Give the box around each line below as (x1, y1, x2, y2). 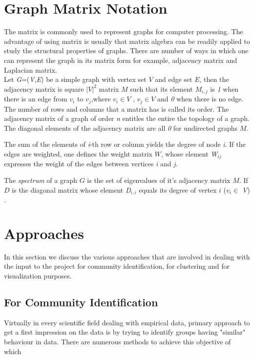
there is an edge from (4, 94, 67, 104)
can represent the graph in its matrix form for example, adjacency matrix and (4, 55, 237, 65)
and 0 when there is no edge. (157, 94, 244, 104)
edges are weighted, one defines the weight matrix (4, 148, 152, 159)
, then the (199, 74, 229, 84)
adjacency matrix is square (4, 83, 84, 94)
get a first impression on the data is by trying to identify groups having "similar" (4, 327, 246, 337)
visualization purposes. (4, 270, 72, 280)
